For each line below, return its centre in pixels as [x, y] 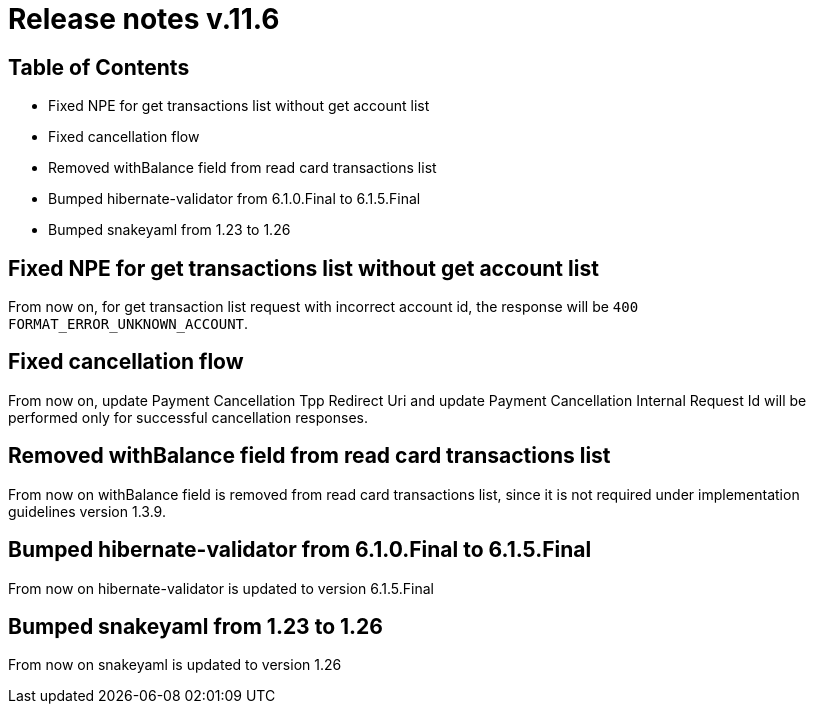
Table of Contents [99, 67]
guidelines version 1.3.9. [87, 511]
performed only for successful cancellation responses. [188, 417]
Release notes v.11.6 [144, 19]
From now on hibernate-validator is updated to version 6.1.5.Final [221, 588]
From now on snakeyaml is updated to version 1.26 [175, 665]
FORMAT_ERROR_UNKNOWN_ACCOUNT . [128, 324]
